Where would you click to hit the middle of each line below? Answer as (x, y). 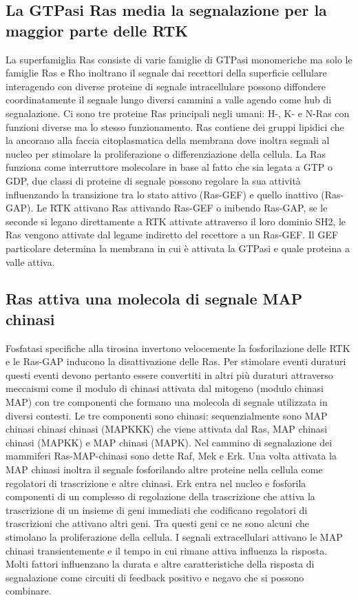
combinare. (29, 591)
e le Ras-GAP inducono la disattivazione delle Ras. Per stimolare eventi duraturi (176, 361)
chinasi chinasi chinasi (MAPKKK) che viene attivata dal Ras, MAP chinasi (167, 429)
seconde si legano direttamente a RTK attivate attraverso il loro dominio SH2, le (176, 221)
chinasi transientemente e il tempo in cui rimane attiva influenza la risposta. (167, 550)
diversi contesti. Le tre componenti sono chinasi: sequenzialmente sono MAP (167, 415)
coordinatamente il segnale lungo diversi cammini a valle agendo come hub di (169, 100)
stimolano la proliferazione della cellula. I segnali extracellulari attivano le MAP (174, 537)
